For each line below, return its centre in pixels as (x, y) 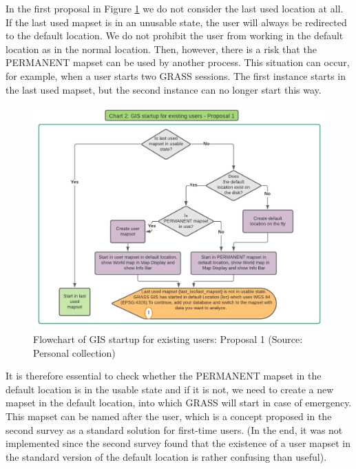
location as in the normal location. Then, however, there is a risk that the (161, 49)
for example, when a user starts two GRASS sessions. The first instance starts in (176, 75)
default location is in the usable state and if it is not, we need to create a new (170, 389)
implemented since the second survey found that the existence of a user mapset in (178, 443)
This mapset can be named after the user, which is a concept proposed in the (169, 416)
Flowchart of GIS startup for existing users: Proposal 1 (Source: (168, 338)
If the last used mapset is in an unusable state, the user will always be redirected (176, 22)
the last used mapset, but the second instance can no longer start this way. (164, 89)
